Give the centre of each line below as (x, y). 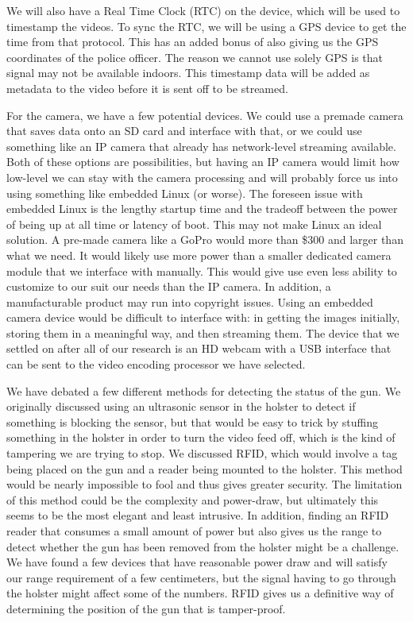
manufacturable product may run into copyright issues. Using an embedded (190, 301)
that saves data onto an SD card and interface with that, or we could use (184, 131)
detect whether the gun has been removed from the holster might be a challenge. (203, 546)
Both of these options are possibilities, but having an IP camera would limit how (203, 162)
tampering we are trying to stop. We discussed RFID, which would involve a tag (202, 453)
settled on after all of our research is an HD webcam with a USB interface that (199, 348)
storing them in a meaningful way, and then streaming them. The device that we (203, 332)
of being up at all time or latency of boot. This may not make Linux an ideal (194, 224)
